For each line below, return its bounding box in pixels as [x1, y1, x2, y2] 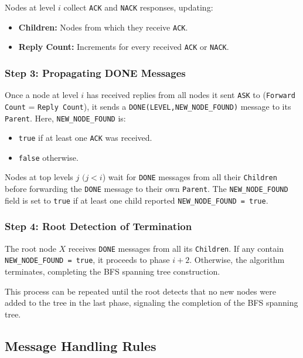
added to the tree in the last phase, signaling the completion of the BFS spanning [5, 296, 298, 309]
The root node [5, 242, 56, 254]
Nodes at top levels [5, 171, 73, 183]
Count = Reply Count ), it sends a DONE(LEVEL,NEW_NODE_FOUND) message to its [5, 100, 291, 112]
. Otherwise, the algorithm [189, 254, 285, 266]
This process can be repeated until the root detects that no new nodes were [5, 285, 276, 297]
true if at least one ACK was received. [18, 131, 152, 144]
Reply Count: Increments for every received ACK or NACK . [18, 40, 229, 53]
